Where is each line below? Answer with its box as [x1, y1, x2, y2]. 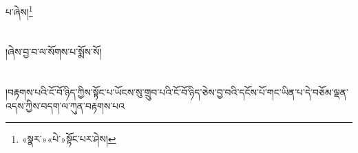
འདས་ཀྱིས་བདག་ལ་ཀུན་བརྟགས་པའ [6, 98, 125, 113]
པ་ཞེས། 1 [6, 3, 33, 19]
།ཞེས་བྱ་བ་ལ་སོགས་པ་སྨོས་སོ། [6, 45, 102, 59]
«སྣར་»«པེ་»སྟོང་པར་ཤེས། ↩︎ [21, 132, 116, 146]
